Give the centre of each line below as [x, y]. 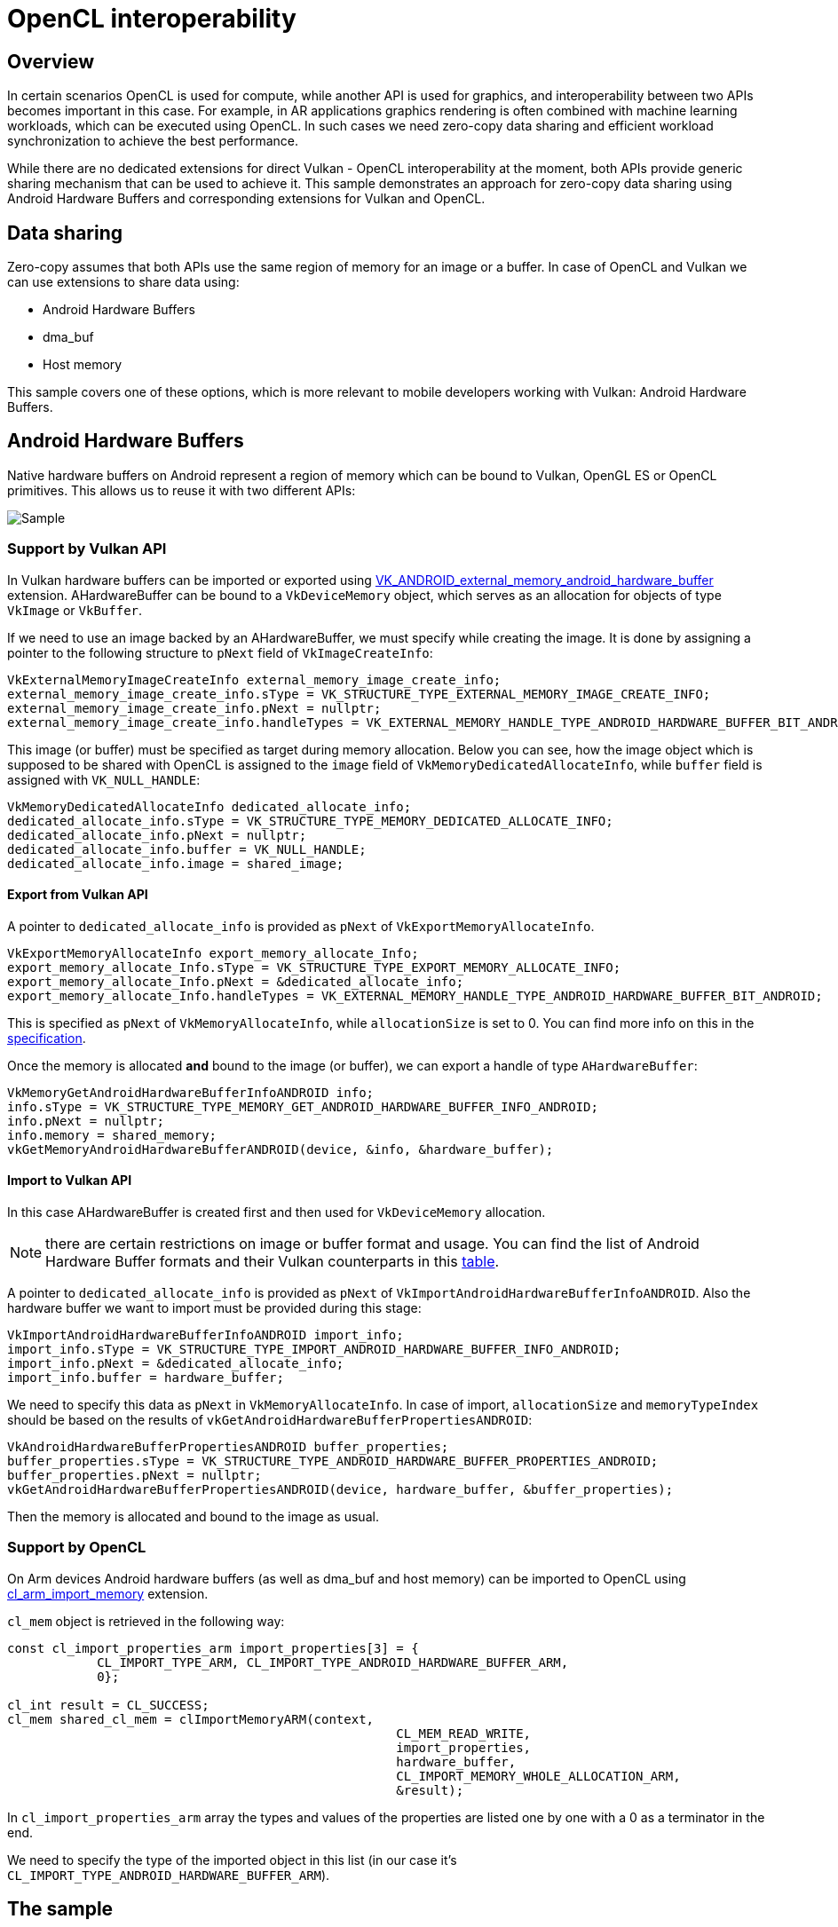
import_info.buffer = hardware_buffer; [146, 1378]
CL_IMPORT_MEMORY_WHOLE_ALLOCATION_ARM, [538, 1776]
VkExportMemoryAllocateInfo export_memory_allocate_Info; [213, 953]
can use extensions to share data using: [123, 282]
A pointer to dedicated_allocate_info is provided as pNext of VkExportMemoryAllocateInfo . [301, 926]
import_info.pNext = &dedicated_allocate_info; [176, 1364]
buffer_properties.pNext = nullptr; [134, 1476]
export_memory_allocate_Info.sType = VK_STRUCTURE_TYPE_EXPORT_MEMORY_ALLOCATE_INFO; [314, 967]
